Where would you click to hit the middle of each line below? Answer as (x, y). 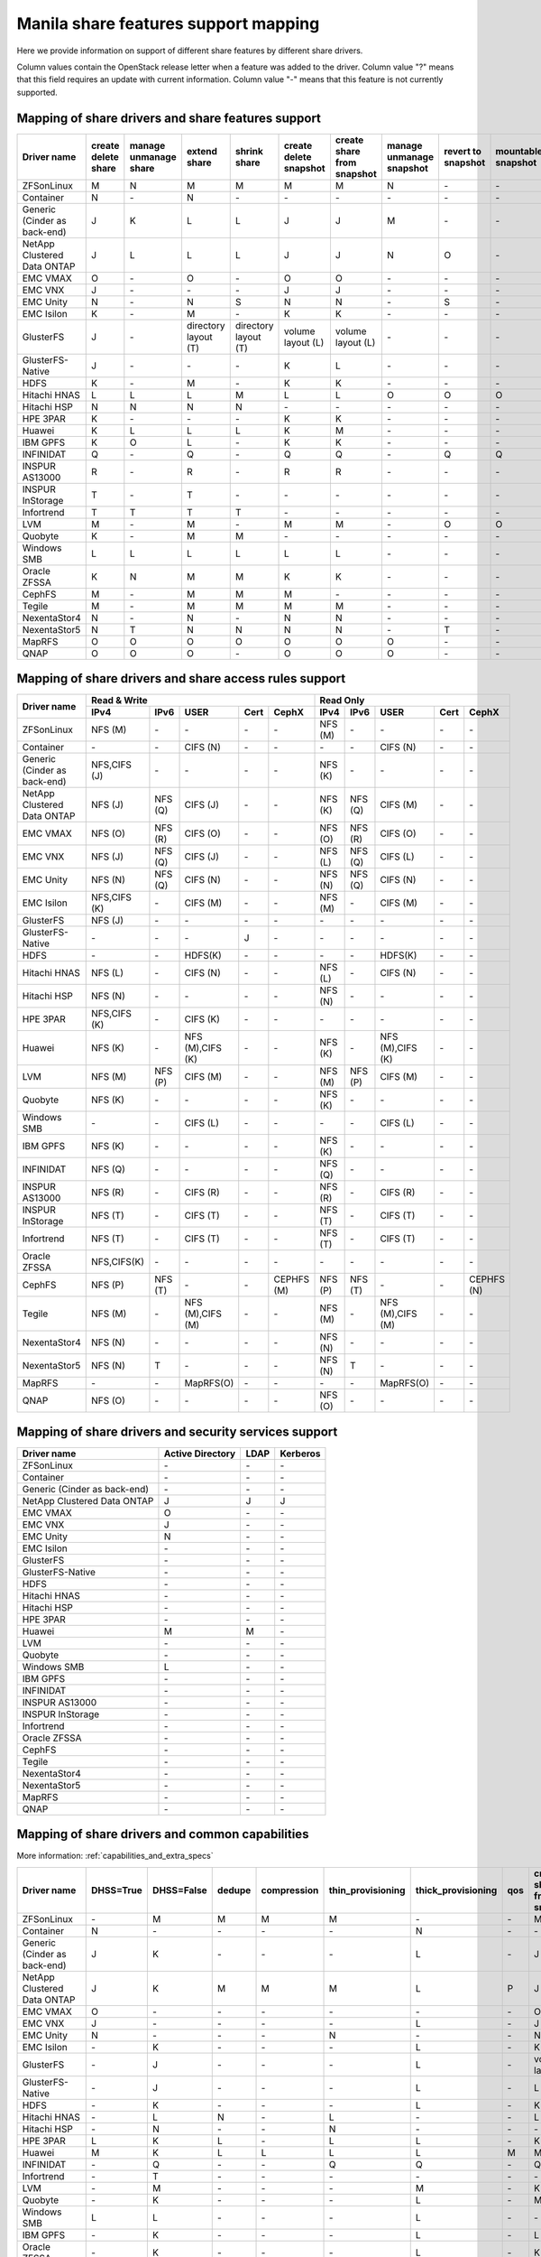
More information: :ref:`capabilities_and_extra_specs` (115, 1856)
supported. (37, 92)
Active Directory (200, 1454)
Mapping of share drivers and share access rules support (181, 678)
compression (290, 1890)
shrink (249, 151)
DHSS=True (117, 1890)
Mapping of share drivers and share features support (169, 118)
